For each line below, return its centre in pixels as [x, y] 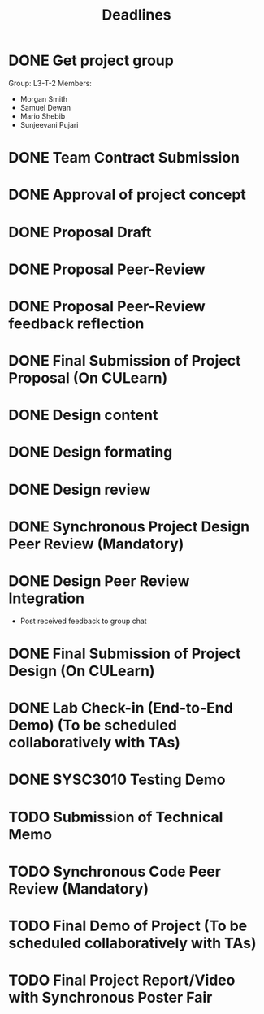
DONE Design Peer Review [99, 581]
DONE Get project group [91, 61]
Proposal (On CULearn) [88, 378]
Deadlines [136, 15]
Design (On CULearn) [82, 671]
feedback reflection [76, 323]
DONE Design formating [91, 452]
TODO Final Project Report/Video [122, 980]
